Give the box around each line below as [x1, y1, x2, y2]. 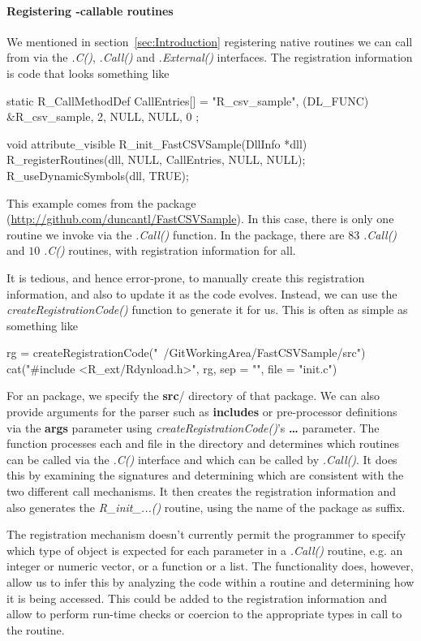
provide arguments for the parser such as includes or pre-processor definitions [6, 403, 397, 420]
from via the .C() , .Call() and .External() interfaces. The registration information [6, 49, 413, 66]
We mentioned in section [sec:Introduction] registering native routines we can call [6, 32, 413, 49]
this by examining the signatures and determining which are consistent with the [6, 467, 404, 484]
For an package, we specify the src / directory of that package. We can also [6, 387, 380, 404]
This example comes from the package [6, 194, 196, 211]
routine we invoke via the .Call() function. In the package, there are [6, 226, 345, 243]
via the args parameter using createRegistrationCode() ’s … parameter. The [6, 419, 380, 436]
